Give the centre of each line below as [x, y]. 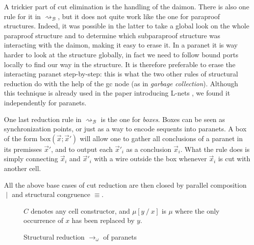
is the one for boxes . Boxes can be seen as [163, 119]
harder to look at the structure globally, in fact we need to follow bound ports [121, 54]
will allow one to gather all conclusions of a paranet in [161, 138]
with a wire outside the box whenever [150, 159]
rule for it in [23, 16]
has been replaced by [103, 220]
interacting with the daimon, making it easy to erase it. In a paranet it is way [121, 45]
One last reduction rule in [43, 119]
